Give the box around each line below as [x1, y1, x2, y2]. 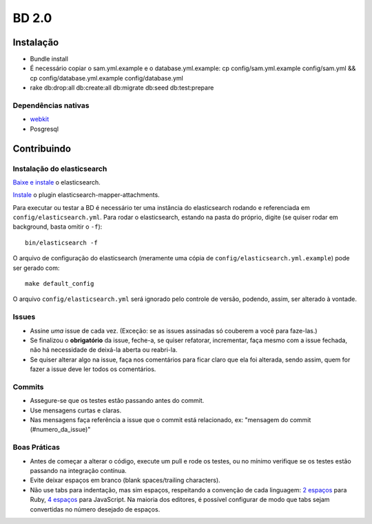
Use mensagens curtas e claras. [30, 406, 122, 415]
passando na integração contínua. [30, 466, 127, 474]
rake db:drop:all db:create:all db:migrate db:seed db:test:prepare [30, 83, 214, 92]
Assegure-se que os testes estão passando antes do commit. [30, 397, 205, 405]
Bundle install [30, 55, 69, 63]
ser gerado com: [12, 264, 60, 272]
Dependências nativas [12, 101, 90, 110]
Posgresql [30, 125, 59, 133]
